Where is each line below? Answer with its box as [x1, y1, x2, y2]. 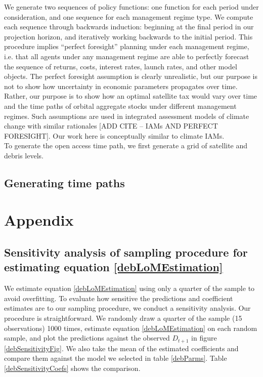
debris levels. [4, 150, 43, 160]
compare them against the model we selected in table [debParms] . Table [4, 353, 227, 363]
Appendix [4, 210, 74, 230]
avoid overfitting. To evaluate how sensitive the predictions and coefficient [4, 292, 233, 303]
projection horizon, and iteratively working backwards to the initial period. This [4, 31, 253, 41]
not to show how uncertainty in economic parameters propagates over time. [4, 80, 238, 91]
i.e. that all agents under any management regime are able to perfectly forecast [4, 51, 249, 61]
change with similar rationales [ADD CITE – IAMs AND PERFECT [4, 120, 218, 131]
